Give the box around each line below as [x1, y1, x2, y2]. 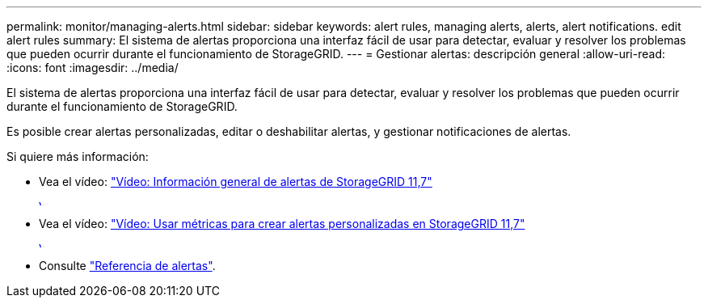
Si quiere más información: [6, 150, 149, 163]
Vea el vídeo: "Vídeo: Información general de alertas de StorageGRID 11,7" [39, 175, 432, 188]
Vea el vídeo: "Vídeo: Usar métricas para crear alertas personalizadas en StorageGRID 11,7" [39, 217, 525, 230]
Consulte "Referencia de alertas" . [39, 259, 216, 272]
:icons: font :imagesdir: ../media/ [6, 61, 179, 74]
